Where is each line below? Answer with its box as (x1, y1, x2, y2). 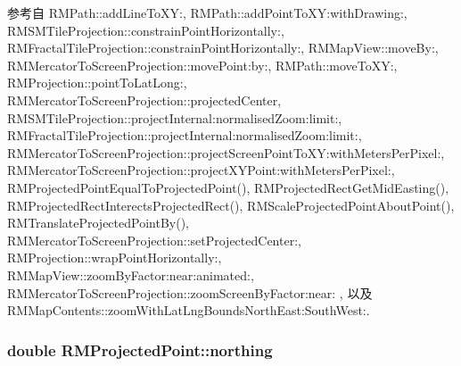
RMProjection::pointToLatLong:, (7, 73, 187, 92)
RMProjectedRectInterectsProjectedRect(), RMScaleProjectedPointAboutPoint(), (7, 195, 455, 214)
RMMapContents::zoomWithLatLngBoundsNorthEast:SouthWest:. (7, 301, 370, 320)
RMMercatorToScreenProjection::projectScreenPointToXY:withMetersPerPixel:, (7, 143, 445, 162)
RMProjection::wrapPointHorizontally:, (7, 248, 222, 267)
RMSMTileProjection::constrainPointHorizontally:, (7, 21, 284, 39)
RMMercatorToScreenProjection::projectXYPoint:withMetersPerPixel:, (7, 161, 395, 179)
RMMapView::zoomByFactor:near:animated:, (7, 265, 254, 284)
